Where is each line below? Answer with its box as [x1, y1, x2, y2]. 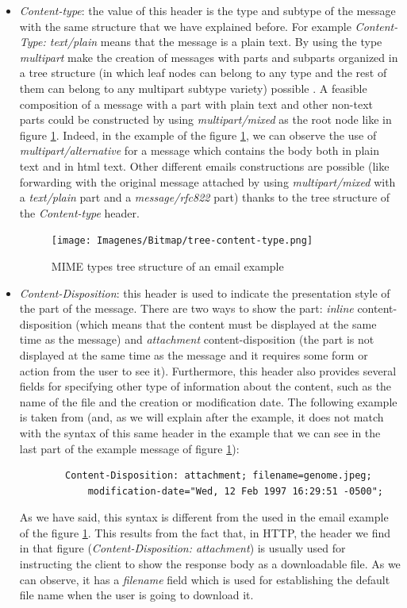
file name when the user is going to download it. [19, 587, 254, 603]
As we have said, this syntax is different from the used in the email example [19, 509, 389, 525]
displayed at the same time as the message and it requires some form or [19, 346, 368, 363]
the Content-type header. [19, 204, 140, 221]
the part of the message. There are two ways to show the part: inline [19, 300, 354, 317]
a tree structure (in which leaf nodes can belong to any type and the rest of [19, 64, 387, 81]
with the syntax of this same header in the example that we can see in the [19, 424, 381, 441]
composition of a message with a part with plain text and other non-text [19, 95, 373, 112]
